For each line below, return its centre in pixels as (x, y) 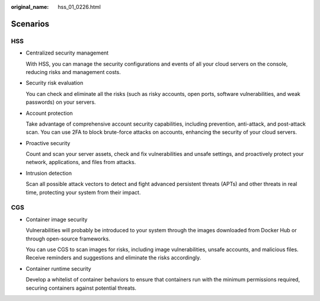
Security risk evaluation (55, 83)
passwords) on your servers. (61, 102)
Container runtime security (58, 268)
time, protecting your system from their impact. (83, 192)
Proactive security (48, 143)
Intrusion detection (49, 173)
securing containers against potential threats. (81, 288)
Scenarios (30, 24)
